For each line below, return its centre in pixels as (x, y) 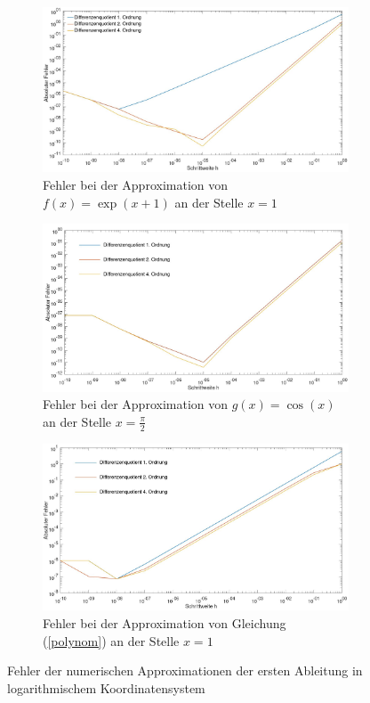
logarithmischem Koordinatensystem (106, 687)
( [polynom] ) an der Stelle (111, 640)
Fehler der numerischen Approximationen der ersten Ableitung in (185, 670)
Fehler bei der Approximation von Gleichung (165, 622)
